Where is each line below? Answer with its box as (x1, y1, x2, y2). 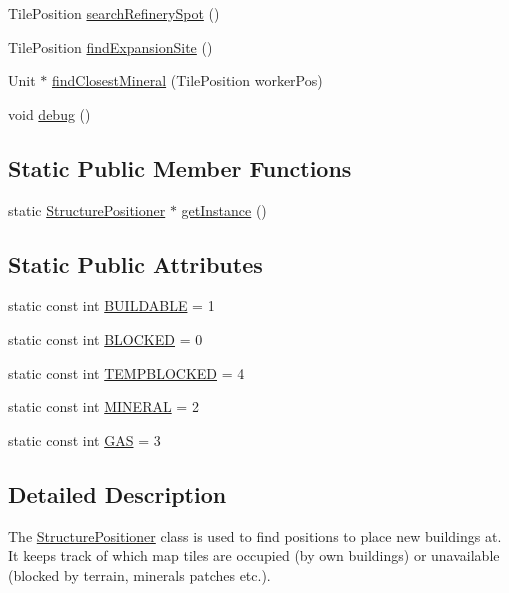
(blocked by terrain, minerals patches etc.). (8, 564, 271, 585)
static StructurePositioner (8, 199, 166, 220)
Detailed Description (8, 478, 227, 509)
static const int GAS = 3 (8, 429, 161, 450)
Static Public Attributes (8, 248, 263, 279)
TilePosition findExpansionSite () (8, 36, 213, 57)
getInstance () (181, 199, 267, 220)
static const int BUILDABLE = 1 (8, 295, 215, 316)
